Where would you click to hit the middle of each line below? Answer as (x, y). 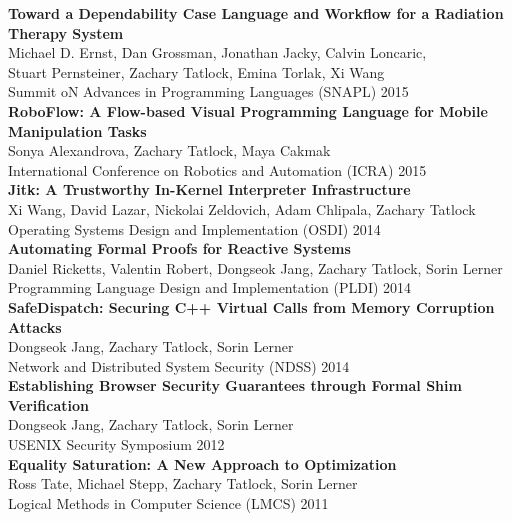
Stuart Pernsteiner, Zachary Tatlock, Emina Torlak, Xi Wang (196, 71)
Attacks (35, 326)
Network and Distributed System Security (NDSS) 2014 (179, 365)
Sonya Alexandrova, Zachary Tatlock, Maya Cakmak (169, 150)
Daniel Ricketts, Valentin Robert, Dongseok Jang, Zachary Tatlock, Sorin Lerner (255, 267)
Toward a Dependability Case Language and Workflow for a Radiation (256, 13)
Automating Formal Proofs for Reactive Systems (179, 248)
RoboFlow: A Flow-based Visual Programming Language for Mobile (248, 110)
